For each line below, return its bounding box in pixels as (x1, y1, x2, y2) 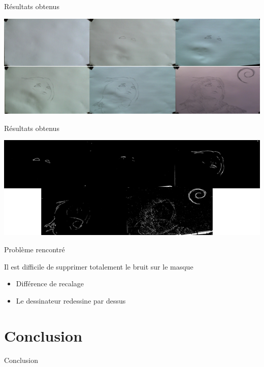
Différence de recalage (16, 278, 84, 289)
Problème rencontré (4, 244, 65, 255)
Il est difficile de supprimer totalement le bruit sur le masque (4, 261, 193, 272)
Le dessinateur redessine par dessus (16, 295, 126, 306)
